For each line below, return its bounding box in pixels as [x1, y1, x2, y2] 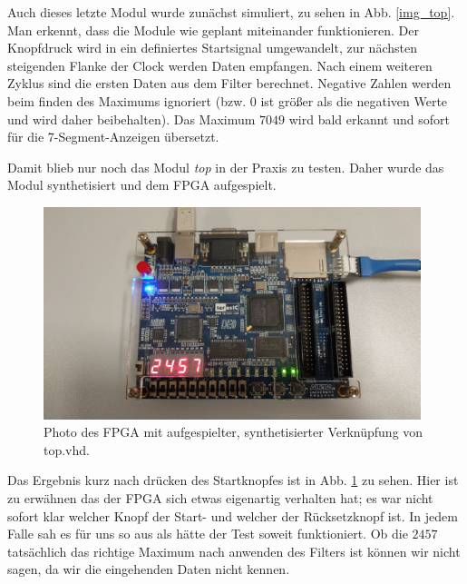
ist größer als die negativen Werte [260, 91, 448, 110]
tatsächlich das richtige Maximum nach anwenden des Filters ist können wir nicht [7, 541, 461, 560]
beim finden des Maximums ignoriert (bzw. [7, 91, 247, 110]
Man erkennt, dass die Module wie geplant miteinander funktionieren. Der [7, 20, 419, 39]
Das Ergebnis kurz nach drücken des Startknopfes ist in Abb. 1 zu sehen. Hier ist [7, 470, 459, 490]
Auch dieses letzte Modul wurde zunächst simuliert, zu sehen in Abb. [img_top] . [7, 3, 455, 21]
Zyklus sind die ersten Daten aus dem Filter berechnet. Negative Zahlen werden [7, 74, 452, 93]
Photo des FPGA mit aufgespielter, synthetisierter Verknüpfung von [44, 422, 423, 441]
